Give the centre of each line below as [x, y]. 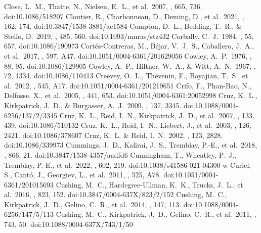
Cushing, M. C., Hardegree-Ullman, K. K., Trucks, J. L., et [149, 184]
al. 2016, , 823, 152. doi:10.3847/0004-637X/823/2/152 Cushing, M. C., [116, 194]
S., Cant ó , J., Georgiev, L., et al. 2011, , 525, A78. [83, 175]
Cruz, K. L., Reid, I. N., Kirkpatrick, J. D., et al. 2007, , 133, [157, 115]
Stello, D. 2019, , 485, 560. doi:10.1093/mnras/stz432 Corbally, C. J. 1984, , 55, [129, 36]
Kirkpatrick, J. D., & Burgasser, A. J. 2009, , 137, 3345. [93, 105]
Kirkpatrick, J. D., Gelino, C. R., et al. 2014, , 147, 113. [93, 204]
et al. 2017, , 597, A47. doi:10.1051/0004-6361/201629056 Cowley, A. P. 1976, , [128, 55]
